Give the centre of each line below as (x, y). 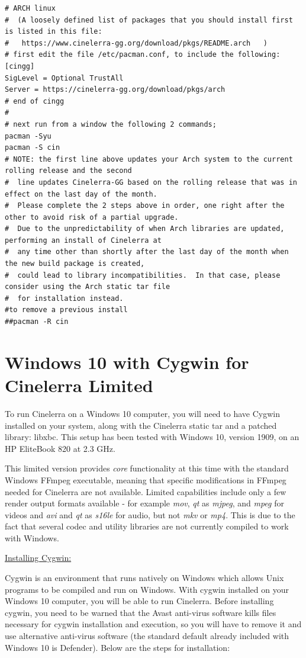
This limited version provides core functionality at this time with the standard (147, 468)
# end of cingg (35, 101)
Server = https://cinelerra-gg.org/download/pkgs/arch (115, 90)
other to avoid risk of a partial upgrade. (92, 217)
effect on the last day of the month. (81, 194)
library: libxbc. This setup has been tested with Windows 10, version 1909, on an (152, 437)
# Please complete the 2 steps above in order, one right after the (145, 206)
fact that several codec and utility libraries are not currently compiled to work (147, 526)
